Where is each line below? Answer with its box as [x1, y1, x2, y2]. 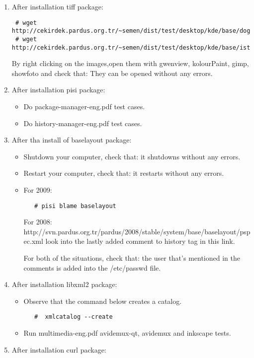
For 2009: [23, 184, 52, 195]
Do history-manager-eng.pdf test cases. [23, 118, 142, 128]
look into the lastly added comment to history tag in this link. [45, 236, 235, 246]
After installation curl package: [11, 344, 106, 355]
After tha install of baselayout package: [11, 135, 132, 145]
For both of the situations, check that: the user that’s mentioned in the [23, 253, 240, 263]
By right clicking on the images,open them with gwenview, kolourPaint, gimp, [11, 58, 249, 69]
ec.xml [23, 236, 43, 246]
